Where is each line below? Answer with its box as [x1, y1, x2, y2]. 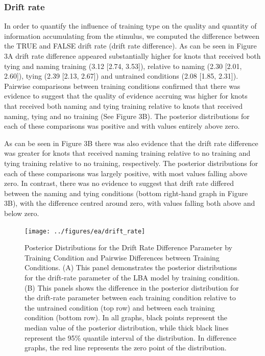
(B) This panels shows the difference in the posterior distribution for [25, 282, 239, 293]
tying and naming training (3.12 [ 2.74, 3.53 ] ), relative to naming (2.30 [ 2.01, [4, 60, 242, 71]
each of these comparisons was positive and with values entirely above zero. [4, 121, 240, 131]
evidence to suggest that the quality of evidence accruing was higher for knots [4, 90, 248, 101]
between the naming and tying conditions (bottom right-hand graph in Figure [4, 187, 248, 198]
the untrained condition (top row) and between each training [25, 302, 215, 313]
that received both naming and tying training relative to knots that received [4, 100, 243, 111]
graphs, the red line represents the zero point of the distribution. [25, 342, 227, 353]
